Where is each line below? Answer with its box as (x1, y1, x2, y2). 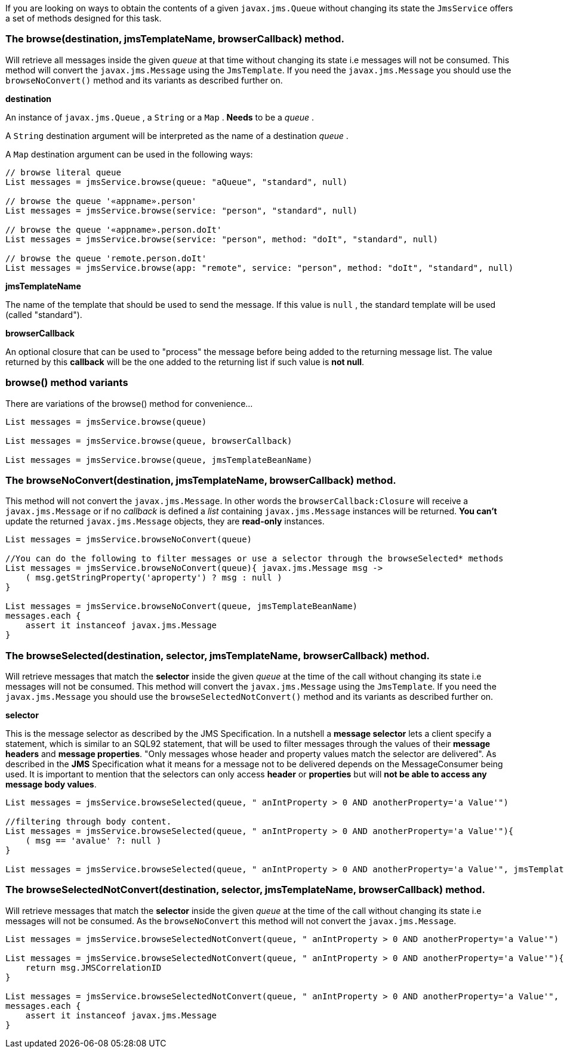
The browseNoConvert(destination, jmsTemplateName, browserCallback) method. (5, 474, 396, 486)
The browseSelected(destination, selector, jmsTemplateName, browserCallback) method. (5, 649, 430, 662)
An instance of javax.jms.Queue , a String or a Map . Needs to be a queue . (5, 112, 315, 122)
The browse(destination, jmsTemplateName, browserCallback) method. (5, 33, 344, 45)
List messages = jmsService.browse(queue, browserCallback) (5, 436, 292, 446)
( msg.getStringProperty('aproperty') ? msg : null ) (25, 573, 282, 583)
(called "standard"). (5, 309, 82, 320)
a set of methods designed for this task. (5, 13, 162, 23)
